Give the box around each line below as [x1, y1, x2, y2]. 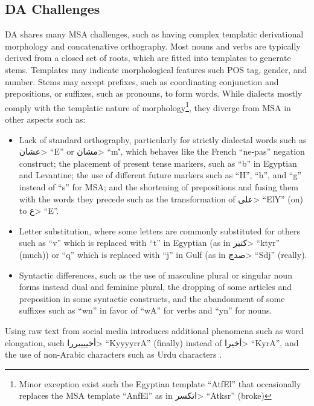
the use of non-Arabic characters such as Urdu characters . [5, 348, 222, 361]
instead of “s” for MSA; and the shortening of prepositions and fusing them [19, 180, 299, 193]
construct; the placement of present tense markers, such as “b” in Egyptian [19, 156, 297, 169]
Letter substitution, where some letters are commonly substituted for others [19, 224, 301, 237]
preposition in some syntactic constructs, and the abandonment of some [19, 292, 285, 304]
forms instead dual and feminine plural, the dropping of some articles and [19, 280, 292, 293]
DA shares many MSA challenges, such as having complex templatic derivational [5, 28, 304, 40]
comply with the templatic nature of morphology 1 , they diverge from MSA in [5, 99, 291, 114]
